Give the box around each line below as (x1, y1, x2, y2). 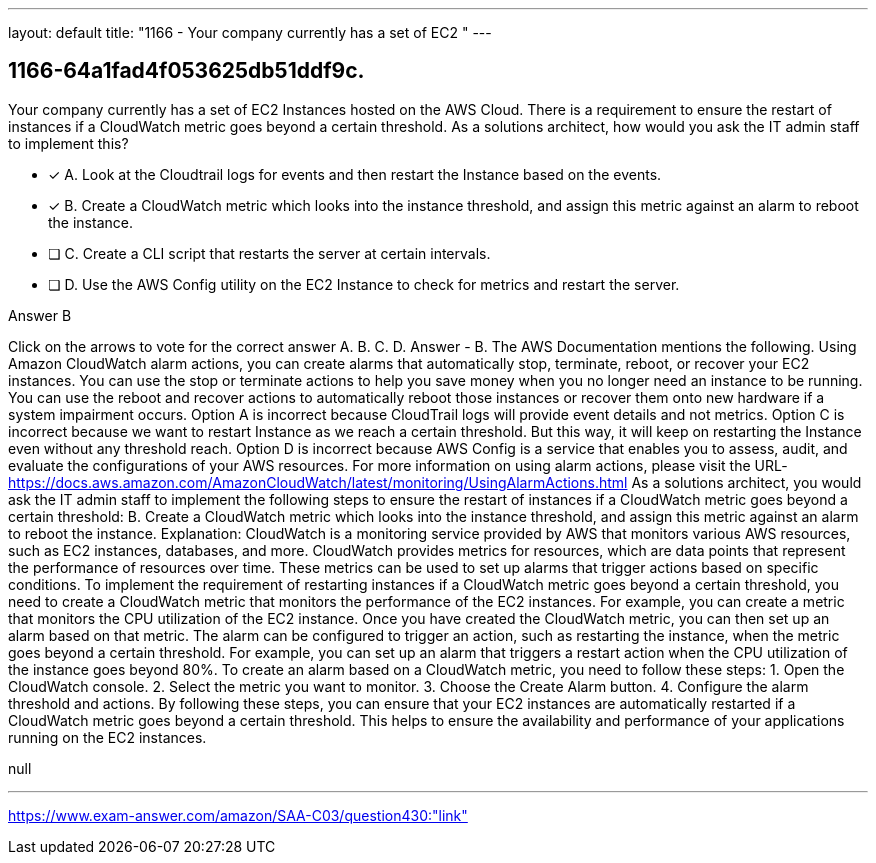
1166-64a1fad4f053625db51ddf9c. (8, 58, 365, 84)
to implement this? (8, 134, 129, 152)
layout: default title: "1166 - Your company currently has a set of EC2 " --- (8, 24, 492, 41)
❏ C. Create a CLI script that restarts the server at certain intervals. (48, 244, 491, 262)
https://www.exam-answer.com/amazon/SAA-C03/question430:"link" (8, 806, 468, 824)
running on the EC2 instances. (8, 728, 207, 746)
